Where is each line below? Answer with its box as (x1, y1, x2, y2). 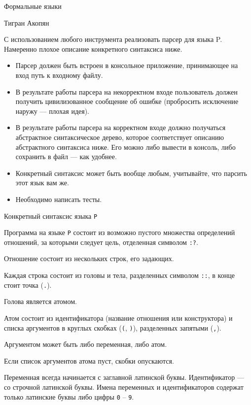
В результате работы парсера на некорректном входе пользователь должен (15, 86, 238, 97)
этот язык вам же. (15, 177, 69, 188)
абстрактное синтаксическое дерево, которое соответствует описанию (15, 132, 224, 142)
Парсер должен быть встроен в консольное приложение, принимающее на (15, 60, 238, 70)
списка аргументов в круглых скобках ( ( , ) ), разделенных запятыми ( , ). (4, 322, 221, 333)
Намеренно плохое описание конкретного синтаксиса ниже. (4, 43, 182, 54)
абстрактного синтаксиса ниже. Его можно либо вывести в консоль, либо (15, 141, 236, 152)
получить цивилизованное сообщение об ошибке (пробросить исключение (15, 96, 239, 106)
